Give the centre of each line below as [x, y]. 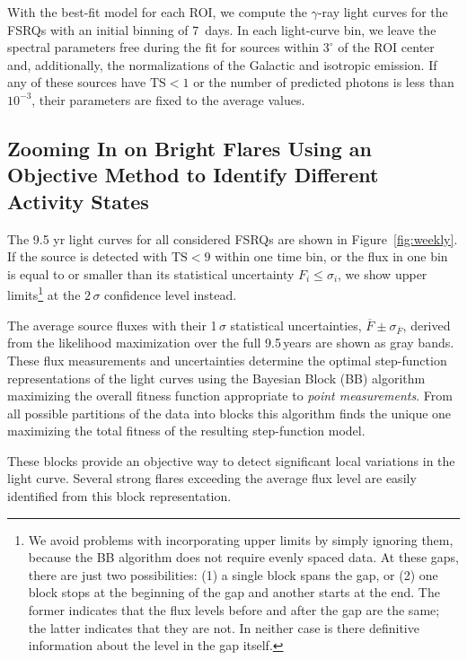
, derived [427, 325]
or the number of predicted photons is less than [324, 82]
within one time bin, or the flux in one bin [331, 256]
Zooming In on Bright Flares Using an [189, 148]
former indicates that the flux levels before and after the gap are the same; [234, 610]
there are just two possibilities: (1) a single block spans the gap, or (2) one [233, 574]
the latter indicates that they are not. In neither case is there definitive [224, 627]
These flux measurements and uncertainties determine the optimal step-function [227, 360]
